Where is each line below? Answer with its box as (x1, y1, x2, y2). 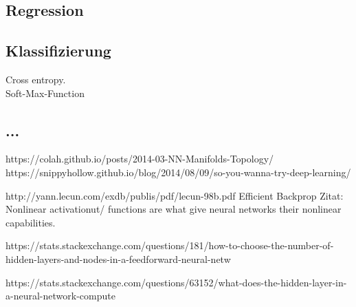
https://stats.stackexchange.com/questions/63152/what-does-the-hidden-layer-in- (5, 275, 347, 289)
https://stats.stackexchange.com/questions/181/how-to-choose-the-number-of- (5, 238, 334, 253)
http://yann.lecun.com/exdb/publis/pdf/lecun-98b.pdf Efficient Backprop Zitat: (5, 188, 344, 202)
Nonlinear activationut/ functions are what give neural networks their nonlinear (5, 202, 342, 216)
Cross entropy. (5, 72, 66, 86)
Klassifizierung (5, 40, 111, 61)
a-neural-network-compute (5, 288, 115, 303)
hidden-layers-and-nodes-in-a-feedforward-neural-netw (5, 251, 231, 266)
